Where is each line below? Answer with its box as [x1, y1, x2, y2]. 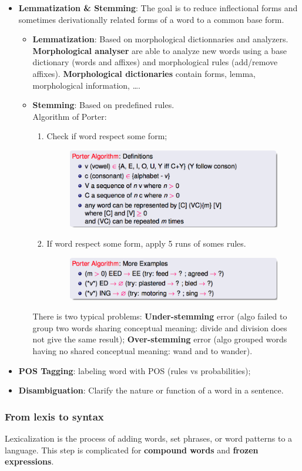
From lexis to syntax [5, 409, 104, 423]
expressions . [5, 455, 54, 467]
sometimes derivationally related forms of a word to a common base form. [18, 13, 284, 25]
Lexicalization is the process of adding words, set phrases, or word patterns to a [5, 432, 293, 445]
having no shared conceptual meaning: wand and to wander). [32, 345, 253, 357]
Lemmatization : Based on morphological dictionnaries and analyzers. [32, 33, 288, 45]
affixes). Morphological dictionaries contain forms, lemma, [32, 67, 256, 79]
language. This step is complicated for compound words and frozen [5, 443, 259, 456]
